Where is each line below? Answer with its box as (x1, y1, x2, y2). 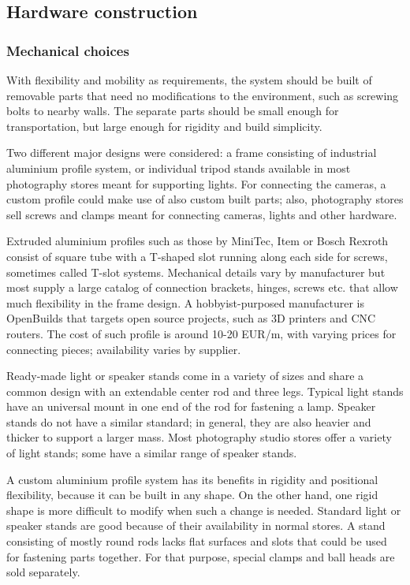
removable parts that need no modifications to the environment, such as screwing (6, 87, 399, 103)
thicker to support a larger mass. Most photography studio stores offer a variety (6, 429, 392, 445)
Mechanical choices (6, 40, 129, 60)
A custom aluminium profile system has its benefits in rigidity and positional (6, 471, 378, 487)
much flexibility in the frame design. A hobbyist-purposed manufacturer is (6, 294, 364, 311)
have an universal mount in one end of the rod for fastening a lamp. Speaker (6, 398, 376, 415)
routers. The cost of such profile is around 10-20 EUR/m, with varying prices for (6, 325, 397, 341)
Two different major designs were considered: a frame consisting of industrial (6, 144, 377, 161)
